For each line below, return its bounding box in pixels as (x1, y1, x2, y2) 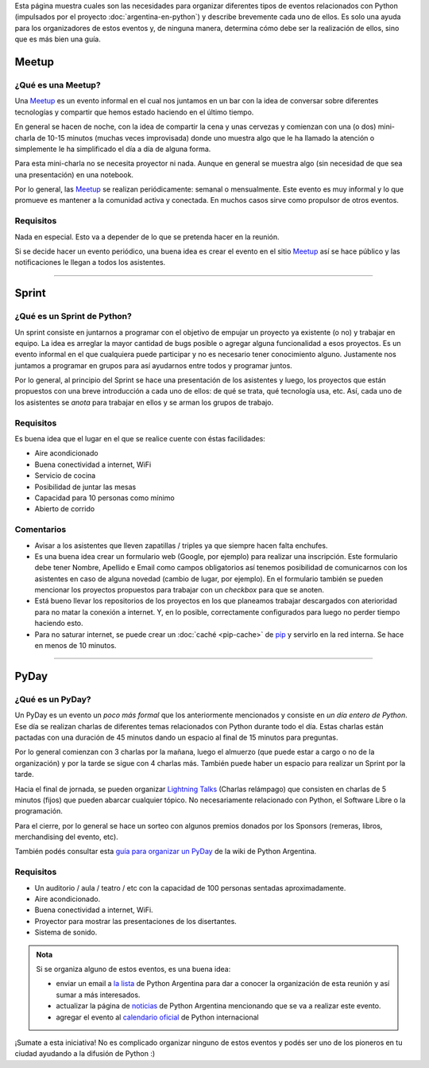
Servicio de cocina (34, 471, 96, 480)
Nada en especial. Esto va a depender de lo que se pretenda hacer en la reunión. (14, 231, 280, 242)
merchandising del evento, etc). (14, 832, 118, 842)
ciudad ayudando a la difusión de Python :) (14, 1049, 156, 1058)
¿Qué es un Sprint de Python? (14, 311, 133, 322)
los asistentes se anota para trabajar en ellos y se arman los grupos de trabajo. (14, 398, 274, 407)
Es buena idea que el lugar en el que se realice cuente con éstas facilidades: (14, 434, 265, 444)
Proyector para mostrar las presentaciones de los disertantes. (34, 916, 238, 926)
